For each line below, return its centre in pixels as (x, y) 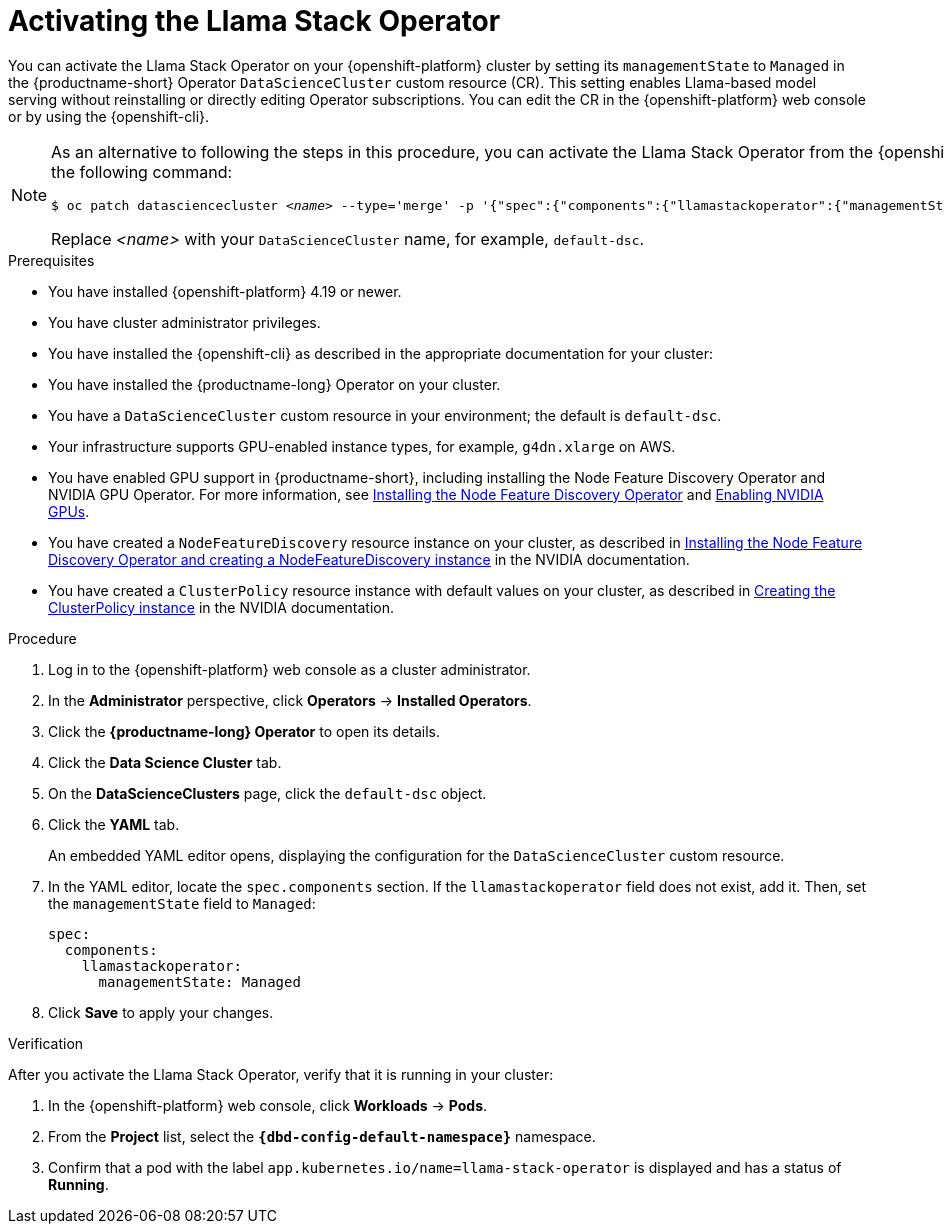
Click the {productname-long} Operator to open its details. (244, 731)
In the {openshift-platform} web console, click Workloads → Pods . (268, 1105)
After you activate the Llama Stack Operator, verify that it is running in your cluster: (281, 1074)
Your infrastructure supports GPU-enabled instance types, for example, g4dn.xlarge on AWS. (362, 446)
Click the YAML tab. (114, 824)
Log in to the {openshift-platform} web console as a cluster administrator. (289, 669)
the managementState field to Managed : (182, 903)
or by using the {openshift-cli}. (109, 116)
